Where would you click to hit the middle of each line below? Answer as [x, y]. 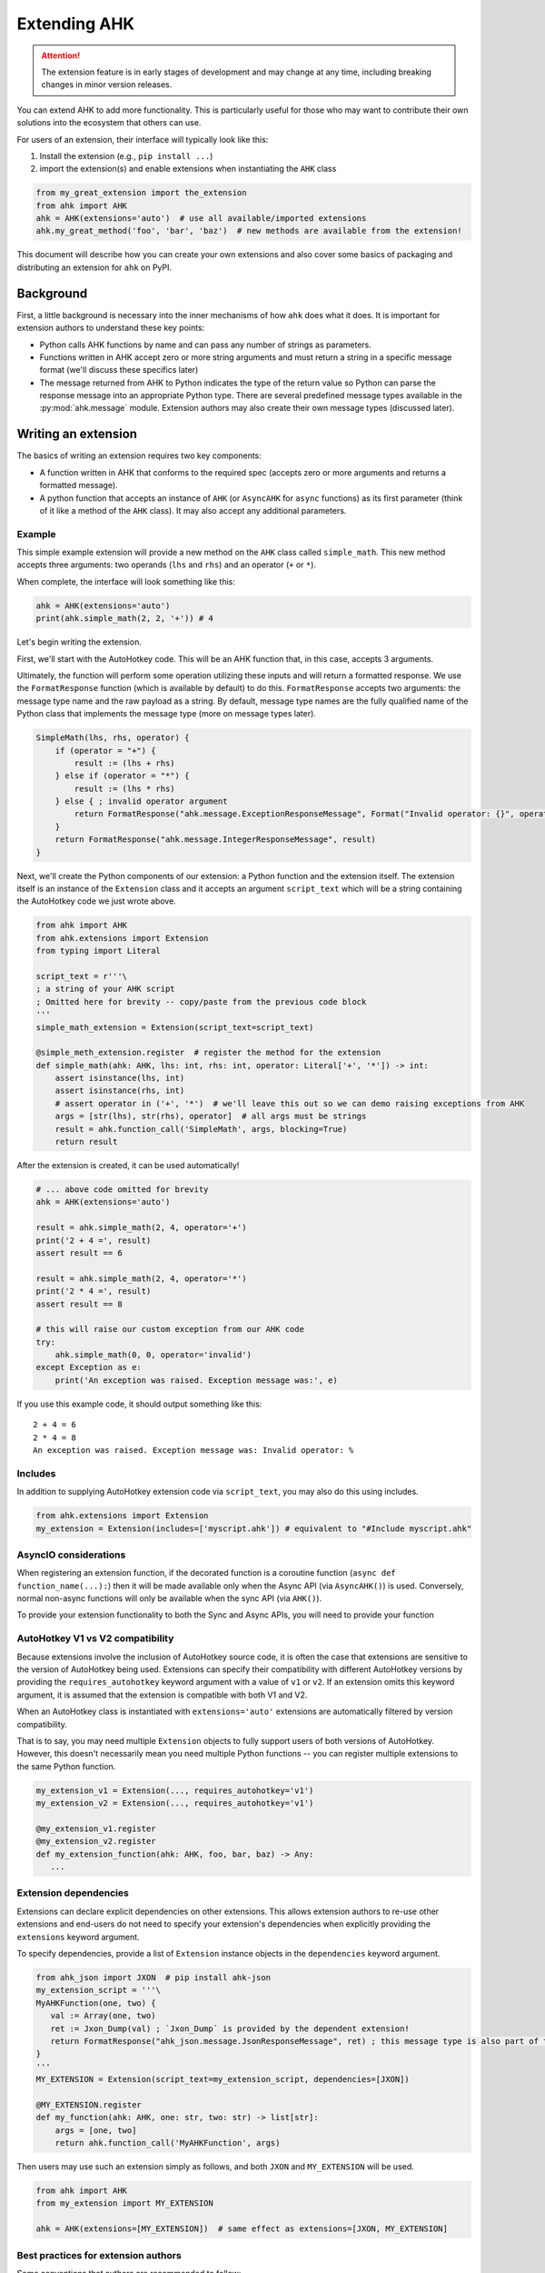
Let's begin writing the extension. [79, 642]
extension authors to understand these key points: [111, 328]
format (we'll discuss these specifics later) [119, 370]
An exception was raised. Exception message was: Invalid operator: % [193, 1451]
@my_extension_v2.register [96, 1842]
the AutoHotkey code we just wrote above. [96, 901]
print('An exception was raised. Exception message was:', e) [196, 1380]
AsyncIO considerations [71, 1555]
